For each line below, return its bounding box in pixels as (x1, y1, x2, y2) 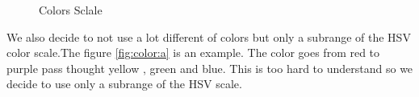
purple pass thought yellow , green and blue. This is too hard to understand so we (6, 59, 413, 76)
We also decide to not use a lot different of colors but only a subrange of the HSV (6, 28, 411, 45)
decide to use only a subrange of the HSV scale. (6, 75, 242, 92)
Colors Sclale (39, 2, 103, 18)
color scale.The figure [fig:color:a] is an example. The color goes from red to (6, 44, 380, 61)
